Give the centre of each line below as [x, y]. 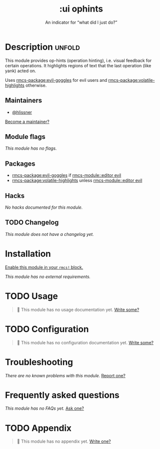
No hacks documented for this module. [44, 207]
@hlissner [22, 112]
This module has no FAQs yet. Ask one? [44, 408]
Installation [28, 254]
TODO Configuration [47, 329]
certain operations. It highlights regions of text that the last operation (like [78, 65]
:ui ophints [81, 9]
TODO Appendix [38, 428]
